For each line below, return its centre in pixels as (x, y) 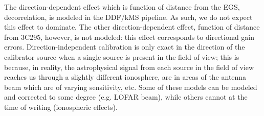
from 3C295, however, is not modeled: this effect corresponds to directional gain (129, 37)
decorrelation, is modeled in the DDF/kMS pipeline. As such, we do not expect (128, 17)
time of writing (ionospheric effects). (61, 107)
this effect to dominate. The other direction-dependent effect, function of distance (132, 27)
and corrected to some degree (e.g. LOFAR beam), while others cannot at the (126, 97)
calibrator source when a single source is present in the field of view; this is (122, 56)
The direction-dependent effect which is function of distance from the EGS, (122, 7)
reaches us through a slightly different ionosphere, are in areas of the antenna (125, 77)
